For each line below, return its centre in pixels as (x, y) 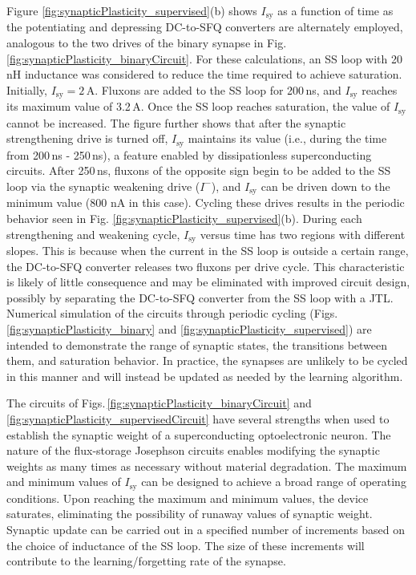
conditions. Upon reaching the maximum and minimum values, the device (188, 498)
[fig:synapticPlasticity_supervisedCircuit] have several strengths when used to (198, 419)
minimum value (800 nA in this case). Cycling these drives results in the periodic (206, 202)
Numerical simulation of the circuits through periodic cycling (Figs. (172, 313)
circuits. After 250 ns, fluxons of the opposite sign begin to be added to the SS (199, 170)
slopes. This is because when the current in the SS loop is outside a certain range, (208, 251)
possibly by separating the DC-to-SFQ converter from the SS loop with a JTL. (200, 297)
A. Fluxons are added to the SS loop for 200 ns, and (214, 89)
